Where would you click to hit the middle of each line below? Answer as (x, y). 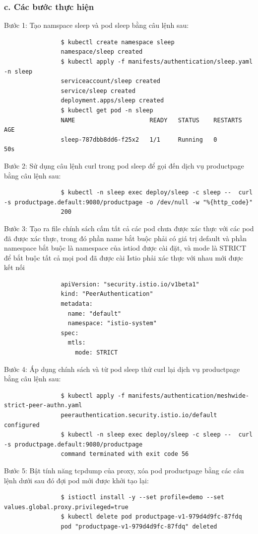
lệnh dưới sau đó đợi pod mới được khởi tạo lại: (76, 480)
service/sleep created (98, 91)
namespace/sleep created (102, 52)
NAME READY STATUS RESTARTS (151, 120)
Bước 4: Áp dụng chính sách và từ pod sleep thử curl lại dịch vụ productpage (122, 369)
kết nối (14, 267)
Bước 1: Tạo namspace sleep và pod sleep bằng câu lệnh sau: (97, 25)
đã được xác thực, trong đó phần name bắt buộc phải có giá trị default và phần (125, 238)
